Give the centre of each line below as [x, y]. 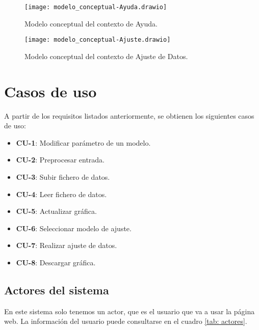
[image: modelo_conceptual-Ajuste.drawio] [98, 40]
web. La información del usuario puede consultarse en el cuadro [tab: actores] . [126, 321]
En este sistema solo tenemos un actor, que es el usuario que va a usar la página [129, 311]
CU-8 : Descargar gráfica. [56, 262]
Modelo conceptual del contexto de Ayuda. [91, 23]
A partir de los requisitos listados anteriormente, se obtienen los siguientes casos [129, 115]
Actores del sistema [57, 290]
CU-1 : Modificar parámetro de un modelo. [83, 142]
